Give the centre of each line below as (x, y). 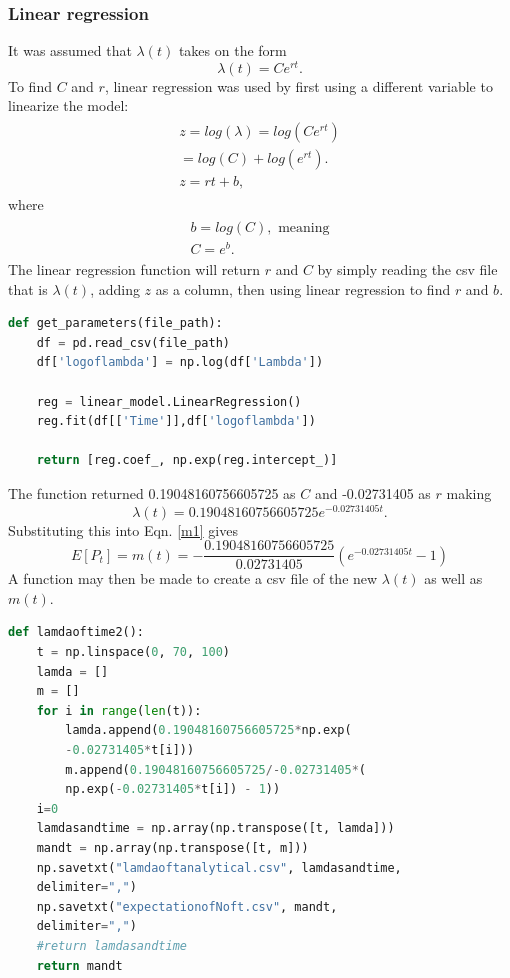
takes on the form (232, 50)
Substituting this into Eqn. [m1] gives (123, 529)
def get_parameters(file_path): (115, 323)
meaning (304, 227)
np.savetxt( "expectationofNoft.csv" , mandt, (187, 906)
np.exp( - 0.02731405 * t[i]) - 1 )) (173, 789)
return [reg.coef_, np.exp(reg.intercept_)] (187, 460)
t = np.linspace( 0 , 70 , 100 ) (133, 652)
